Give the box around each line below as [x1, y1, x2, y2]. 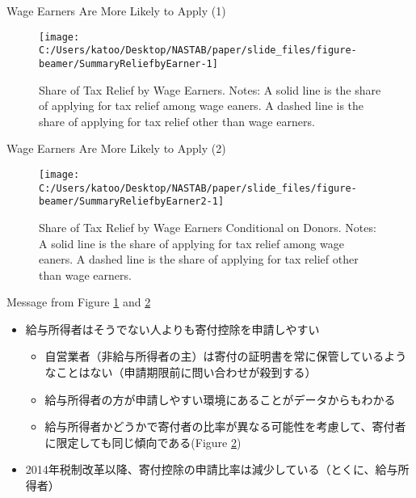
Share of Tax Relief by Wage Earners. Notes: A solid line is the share [39, 81, 381, 98]
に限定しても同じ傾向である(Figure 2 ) [44, 433, 242, 450]
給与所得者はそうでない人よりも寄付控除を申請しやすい [25, 320, 320, 337]
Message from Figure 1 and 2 [6, 293, 151, 310]
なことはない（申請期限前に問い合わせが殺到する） [44, 364, 317, 381]
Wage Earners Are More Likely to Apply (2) [6, 140, 226, 157]
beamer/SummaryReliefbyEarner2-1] [39, 196, 225, 208]
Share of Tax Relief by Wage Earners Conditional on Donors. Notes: [39, 218, 376, 235]
